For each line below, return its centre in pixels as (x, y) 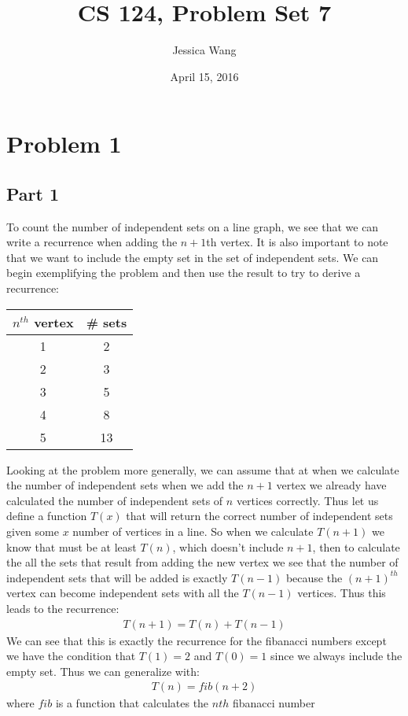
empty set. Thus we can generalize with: (103, 671)
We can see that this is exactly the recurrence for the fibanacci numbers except (197, 640)
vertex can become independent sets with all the (123, 593)
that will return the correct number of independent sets (259, 516)
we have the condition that (71, 656)
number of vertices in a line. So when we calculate (193, 531)
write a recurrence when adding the (92, 242)
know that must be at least (72, 546)
